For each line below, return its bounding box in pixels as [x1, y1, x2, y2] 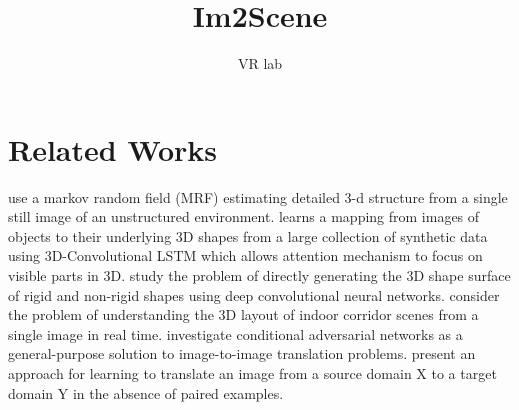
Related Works [8, 128, 218, 169]
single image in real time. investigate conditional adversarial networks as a [8, 323, 463, 344]
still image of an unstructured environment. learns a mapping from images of [8, 206, 480, 227]
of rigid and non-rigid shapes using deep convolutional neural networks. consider [8, 284, 500, 305]
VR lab [237, 53, 283, 74]
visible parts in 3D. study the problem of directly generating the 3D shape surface [8, 265, 511, 286]
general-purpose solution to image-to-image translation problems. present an [8, 343, 476, 364]
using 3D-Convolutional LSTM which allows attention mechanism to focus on [8, 245, 483, 266]
